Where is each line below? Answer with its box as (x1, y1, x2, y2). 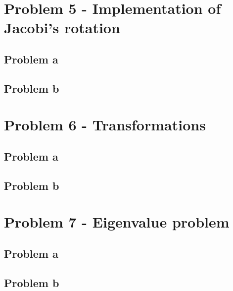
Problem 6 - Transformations (4, 115, 206, 135)
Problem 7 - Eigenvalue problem (4, 212, 230, 232)
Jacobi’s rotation (4, 17, 120, 38)
